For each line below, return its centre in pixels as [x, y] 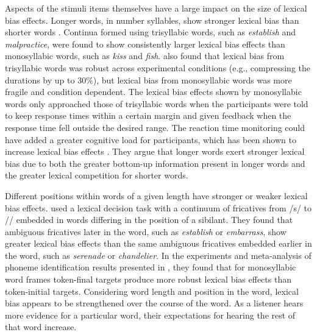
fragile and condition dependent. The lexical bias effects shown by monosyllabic [153, 92]
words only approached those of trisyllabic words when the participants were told [157, 103]
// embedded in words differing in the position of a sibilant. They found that [149, 220]
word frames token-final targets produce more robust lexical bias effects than [148, 279]
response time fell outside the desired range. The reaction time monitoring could [155, 127]
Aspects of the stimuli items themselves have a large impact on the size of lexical [156, 8]
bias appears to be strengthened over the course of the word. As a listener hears [154, 303]
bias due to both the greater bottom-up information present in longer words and [155, 163]
